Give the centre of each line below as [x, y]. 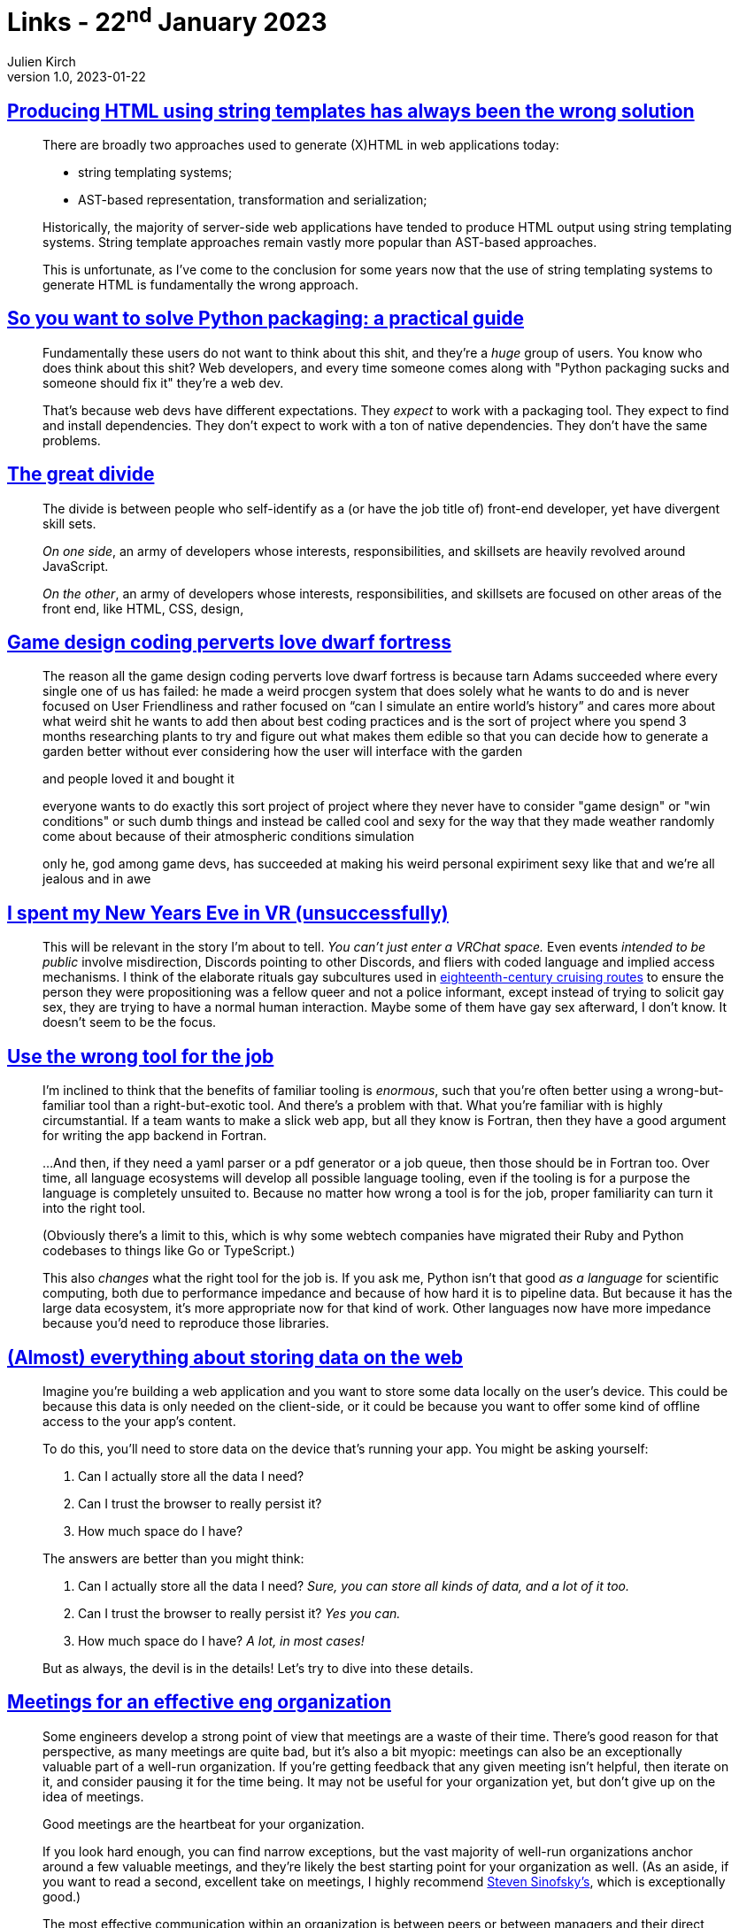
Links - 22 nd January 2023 [167, 20]
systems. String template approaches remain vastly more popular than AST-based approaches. [320, 242]
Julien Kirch [42, 62]
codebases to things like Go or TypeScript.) [169, 1251]
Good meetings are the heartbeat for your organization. [204, 1824]
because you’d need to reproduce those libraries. [186, 1323]
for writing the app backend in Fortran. [155, 1136]
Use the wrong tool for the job [141, 1056]
